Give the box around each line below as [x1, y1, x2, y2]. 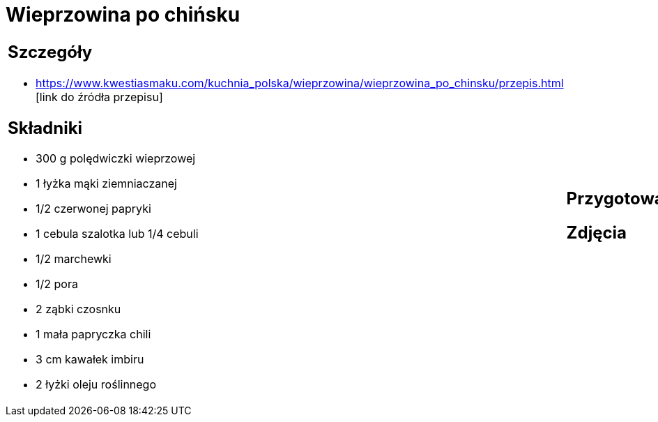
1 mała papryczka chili [36, 327, 151, 342]
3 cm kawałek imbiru [36, 352, 144, 367]
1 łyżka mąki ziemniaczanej [36, 176, 177, 191]
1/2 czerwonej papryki [36, 202, 151, 216]
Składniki [8, 117, 83, 138]
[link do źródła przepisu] [36, 89, 163, 104]
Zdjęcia [566, 222, 627, 243]
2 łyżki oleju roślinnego [36, 377, 157, 392]
